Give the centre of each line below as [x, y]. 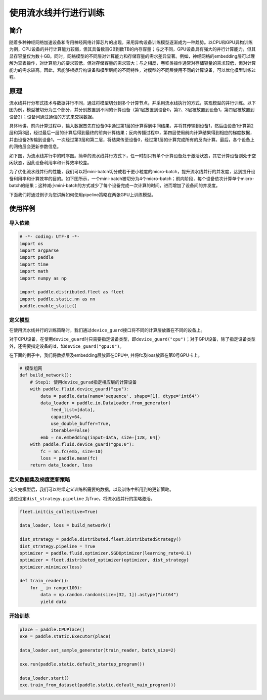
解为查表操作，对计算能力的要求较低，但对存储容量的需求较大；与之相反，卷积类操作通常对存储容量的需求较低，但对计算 [133, 63]
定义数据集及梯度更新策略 [40, 479]
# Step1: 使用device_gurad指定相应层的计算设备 [83, 382]
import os [31, 243]
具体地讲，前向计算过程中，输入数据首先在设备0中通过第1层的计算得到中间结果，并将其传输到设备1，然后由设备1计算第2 [132, 126]
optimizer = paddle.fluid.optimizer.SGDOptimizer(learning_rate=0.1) [106, 553]
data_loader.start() [44, 678]
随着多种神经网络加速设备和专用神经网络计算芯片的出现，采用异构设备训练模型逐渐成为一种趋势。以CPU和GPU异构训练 [131, 43]
